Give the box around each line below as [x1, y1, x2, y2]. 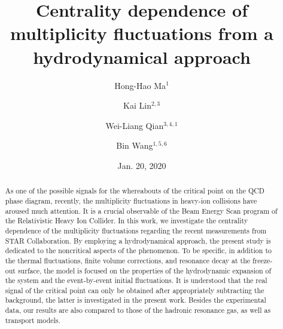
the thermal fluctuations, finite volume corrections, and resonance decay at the [5, 255, 251, 265]
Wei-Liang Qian [105, 119, 164, 131]
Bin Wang [116, 139, 153, 152]
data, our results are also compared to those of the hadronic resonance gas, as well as [5, 305, 271, 315]
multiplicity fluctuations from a [10, 21, 273, 45]
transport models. [5, 315, 60, 325]
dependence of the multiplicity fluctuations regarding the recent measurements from [5, 225, 267, 235]
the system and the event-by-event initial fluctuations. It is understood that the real [5, 275, 267, 285]
